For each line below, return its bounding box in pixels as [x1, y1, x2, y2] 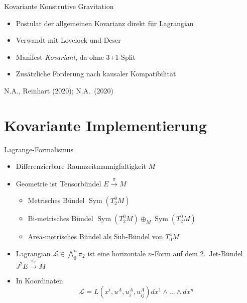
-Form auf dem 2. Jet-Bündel [152, 248, 243, 258]
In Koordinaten [16, 275, 63, 285]
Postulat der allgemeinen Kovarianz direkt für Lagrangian [16, 18, 194, 28]
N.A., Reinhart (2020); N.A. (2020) [4, 85, 114, 95]
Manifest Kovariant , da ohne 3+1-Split [16, 51, 136, 62]
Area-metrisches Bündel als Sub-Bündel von [28, 231, 163, 242]
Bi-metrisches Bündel [28, 213, 93, 224]
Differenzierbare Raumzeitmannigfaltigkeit [16, 161, 146, 171]
